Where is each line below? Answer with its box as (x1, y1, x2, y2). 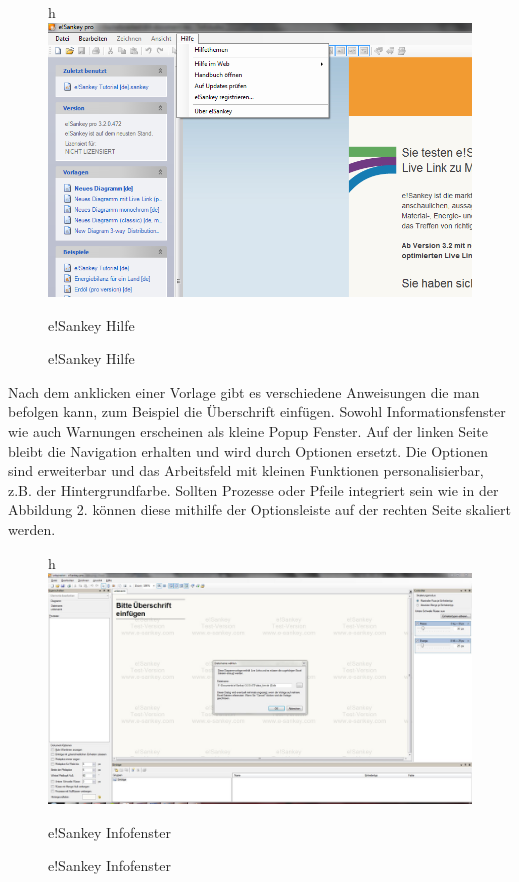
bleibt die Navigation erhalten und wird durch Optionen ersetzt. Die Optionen (8, 440, 488, 461)
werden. (8, 518, 56, 539)
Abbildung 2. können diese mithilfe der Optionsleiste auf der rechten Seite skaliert (8, 499, 511, 520)
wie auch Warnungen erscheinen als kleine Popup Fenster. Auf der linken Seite (8, 420, 488, 441)
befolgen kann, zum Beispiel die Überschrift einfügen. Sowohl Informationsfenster (8, 401, 506, 422)
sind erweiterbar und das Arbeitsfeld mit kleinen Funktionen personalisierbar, (8, 460, 484, 481)
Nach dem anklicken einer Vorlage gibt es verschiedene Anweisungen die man (8, 381, 480, 402)
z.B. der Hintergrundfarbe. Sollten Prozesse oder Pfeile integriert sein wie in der (8, 479, 499, 500)
